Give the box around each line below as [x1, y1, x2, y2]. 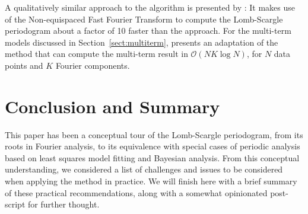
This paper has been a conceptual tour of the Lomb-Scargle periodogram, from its [5, 128, 303, 140]
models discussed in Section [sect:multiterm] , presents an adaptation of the [5, 36, 278, 48]
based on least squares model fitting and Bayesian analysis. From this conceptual [5, 151, 300, 164]
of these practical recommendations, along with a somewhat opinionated [5, 186, 268, 199]
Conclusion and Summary [5, 94, 220, 118]
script [5, 198, 26, 210]
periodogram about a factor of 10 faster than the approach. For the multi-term [5, 24, 291, 37]
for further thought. [28, 198, 100, 210]
